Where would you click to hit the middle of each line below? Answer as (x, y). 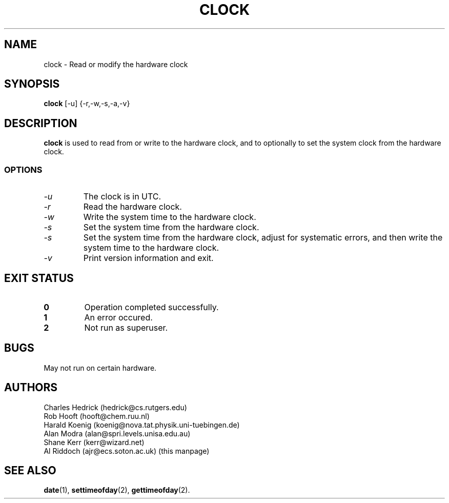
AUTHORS (31, 388)
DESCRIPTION (41, 123)
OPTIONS (23, 169)
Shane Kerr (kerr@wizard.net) (94, 442)
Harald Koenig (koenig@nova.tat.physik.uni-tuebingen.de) (142, 425)
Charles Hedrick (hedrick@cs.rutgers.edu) (115, 407)
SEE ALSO (30, 470)
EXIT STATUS (39, 278)
